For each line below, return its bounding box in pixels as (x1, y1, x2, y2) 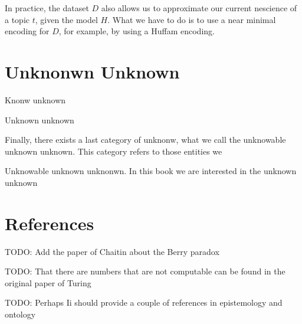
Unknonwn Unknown (5, 59, 180, 83)
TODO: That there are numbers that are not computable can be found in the (5, 265, 285, 277)
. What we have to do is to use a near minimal (107, 13, 276, 25)
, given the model (35, 13, 98, 25)
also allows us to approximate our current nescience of (101, 2, 297, 14)
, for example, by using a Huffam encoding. (58, 25, 215, 37)
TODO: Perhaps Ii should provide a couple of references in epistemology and (5, 296, 283, 309)
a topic (5, 13, 29, 25)
